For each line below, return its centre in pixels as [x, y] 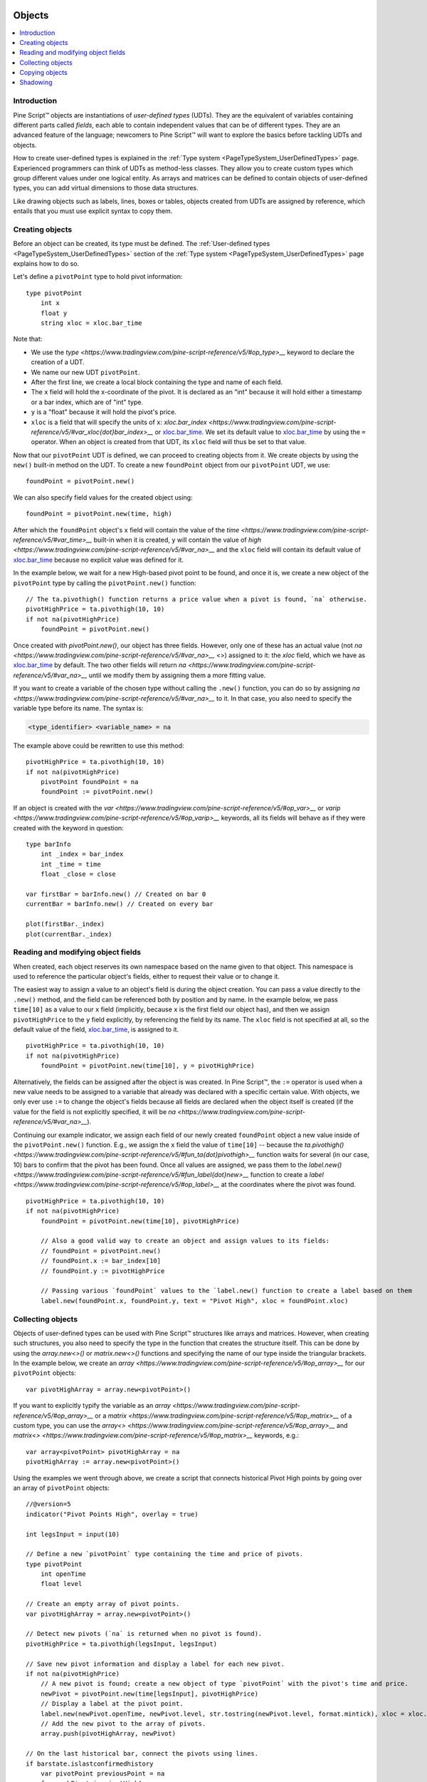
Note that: [28, 339]
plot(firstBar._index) [65, 924]
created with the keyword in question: [68, 828]
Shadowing [36, 83]
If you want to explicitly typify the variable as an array [92, 1406]
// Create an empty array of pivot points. [103, 1604]
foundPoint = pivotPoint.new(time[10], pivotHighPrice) [140, 1221]
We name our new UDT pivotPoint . [85, 372]
